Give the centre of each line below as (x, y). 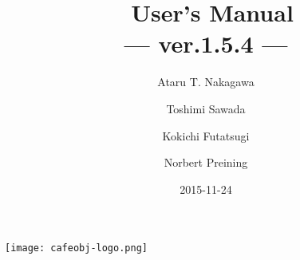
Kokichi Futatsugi (206, 135)
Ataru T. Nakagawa (206, 82)
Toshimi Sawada (206, 108)
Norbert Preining (206, 162)
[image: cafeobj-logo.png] (76, 248)
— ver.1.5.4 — (206, 43)
